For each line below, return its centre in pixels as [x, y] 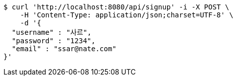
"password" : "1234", [54, 41]
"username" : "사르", [52, 32]
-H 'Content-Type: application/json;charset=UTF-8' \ [127, 15]
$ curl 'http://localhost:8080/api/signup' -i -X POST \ [117, 7]
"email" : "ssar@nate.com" [64, 49]
